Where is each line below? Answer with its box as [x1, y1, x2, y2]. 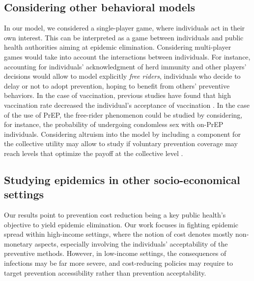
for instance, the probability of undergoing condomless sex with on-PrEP [4, 119, 224, 129]
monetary [4, 238, 32, 249]
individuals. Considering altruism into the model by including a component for [4, 128, 241, 139]
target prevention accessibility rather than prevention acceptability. [4, 267, 206, 278]
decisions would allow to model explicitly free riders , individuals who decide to [4, 71, 241, 81]
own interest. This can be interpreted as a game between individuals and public [4, 32, 244, 42]
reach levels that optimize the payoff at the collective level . [4, 148, 183, 158]
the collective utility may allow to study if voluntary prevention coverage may [4, 138, 238, 149]
